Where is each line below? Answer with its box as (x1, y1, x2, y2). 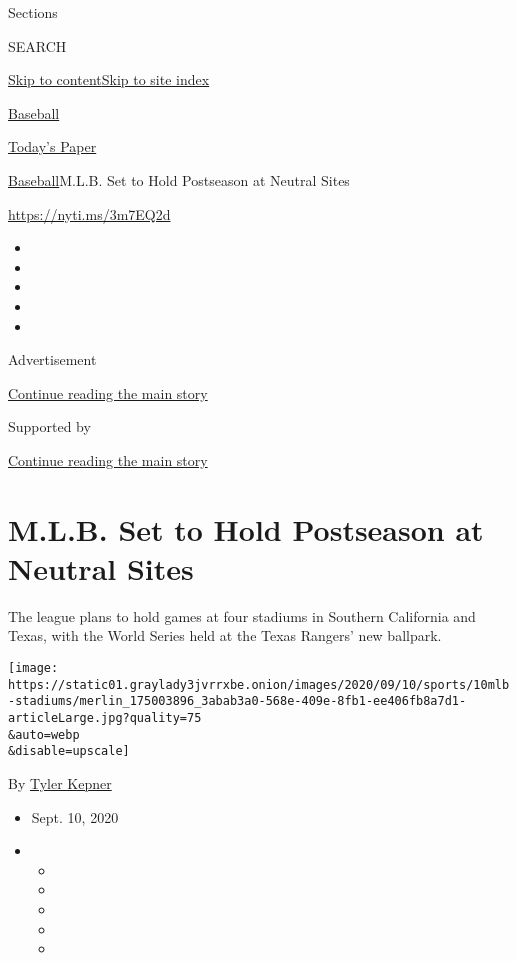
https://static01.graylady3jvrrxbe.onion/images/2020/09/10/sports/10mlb (8, 677, 510, 692)
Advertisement (8, 349, 97, 370)
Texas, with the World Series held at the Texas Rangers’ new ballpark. (8, 625, 442, 646)
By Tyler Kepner (8, 772, 112, 793)
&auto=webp (8, 727, 80, 742)
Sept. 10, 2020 (31, 806, 119, 827)
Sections (8, 2, 58, 22)
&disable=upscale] (8, 744, 130, 759)
